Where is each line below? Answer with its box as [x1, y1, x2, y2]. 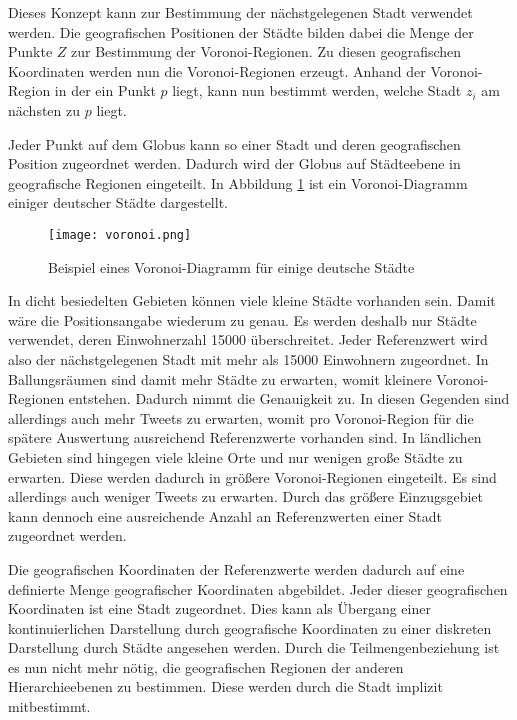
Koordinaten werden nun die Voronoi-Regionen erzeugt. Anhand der [8, 60, 426, 81]
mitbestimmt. [8, 696, 91, 717]
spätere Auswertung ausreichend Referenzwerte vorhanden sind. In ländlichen [8, 427, 482, 448]
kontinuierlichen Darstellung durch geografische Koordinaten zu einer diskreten [8, 617, 492, 638]
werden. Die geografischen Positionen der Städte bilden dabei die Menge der [8, 21, 474, 42]
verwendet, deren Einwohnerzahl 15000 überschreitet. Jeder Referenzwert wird [8, 329, 488, 350]
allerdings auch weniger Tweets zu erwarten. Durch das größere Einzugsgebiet [8, 486, 483, 507]
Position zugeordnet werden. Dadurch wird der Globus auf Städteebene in [8, 153, 461, 174]
